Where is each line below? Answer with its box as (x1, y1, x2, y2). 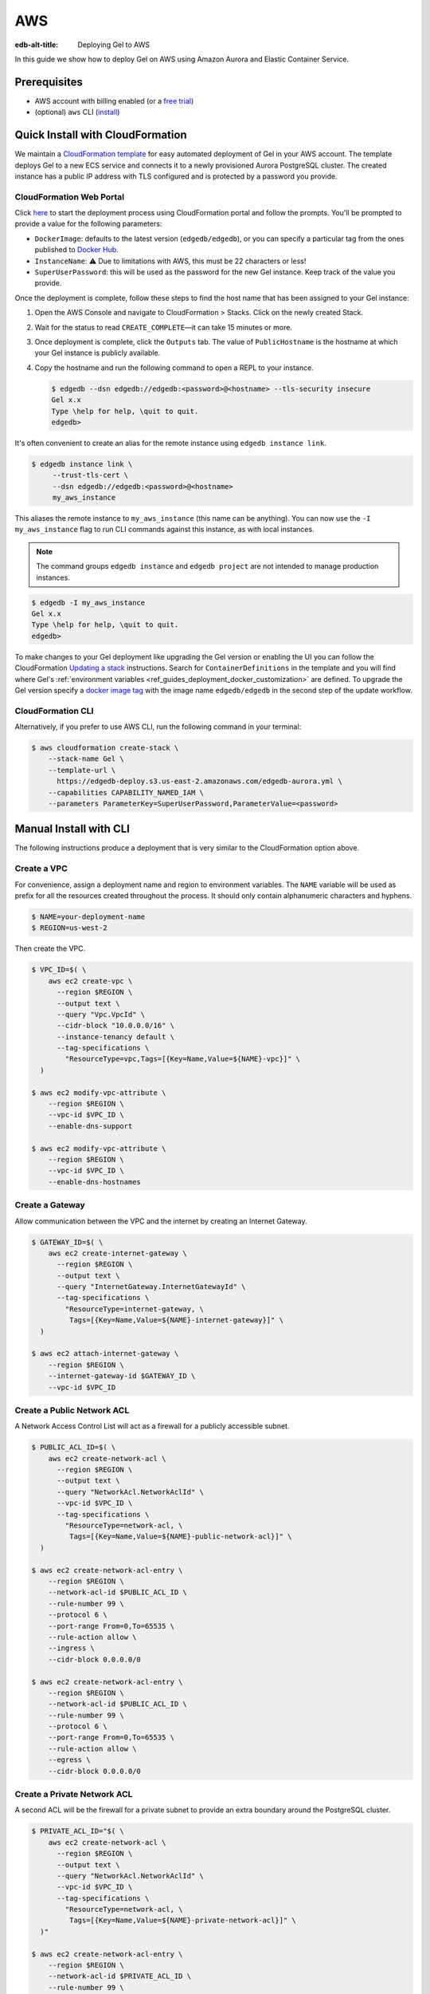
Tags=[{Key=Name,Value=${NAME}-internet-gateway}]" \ (68, 1316, 284, 1325)
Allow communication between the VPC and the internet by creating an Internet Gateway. (14, 1216, 307, 1226)
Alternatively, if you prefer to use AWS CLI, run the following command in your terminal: (14, 722, 302, 731)
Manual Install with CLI (14, 822, 131, 836)
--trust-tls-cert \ (52, 471, 129, 480)
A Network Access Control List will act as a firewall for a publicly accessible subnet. (14, 1421, 290, 1431)
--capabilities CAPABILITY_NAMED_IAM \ (48, 788, 205, 797)
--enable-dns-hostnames (48, 1177, 141, 1186)
